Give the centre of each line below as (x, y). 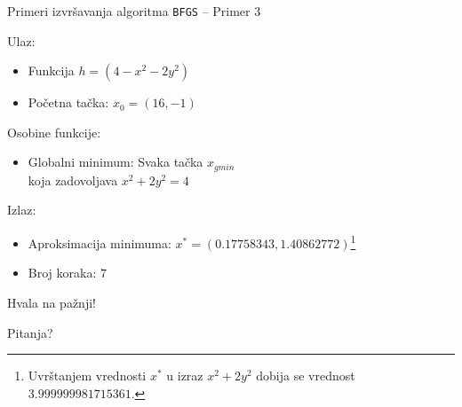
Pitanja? (30, 332)
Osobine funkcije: (54, 132)
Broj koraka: (62, 273)
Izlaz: (22, 210)
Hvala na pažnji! (52, 302)
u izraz (185, 376)
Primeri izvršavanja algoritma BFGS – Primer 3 (134, 11)
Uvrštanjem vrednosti (87, 376)
